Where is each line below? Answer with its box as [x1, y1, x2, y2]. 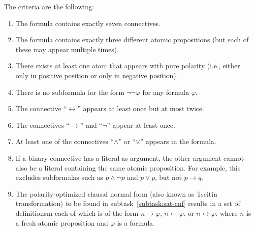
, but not [155, 172, 182, 182]
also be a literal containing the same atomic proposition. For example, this [15, 162, 241, 173]
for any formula [142, 87, 189, 97]
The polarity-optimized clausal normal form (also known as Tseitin [15, 188, 217, 199]
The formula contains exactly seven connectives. [15, 18, 160, 28]
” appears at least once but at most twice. [77, 103, 204, 114]
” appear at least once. [107, 119, 175, 130]
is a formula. [117, 217, 155, 228]
